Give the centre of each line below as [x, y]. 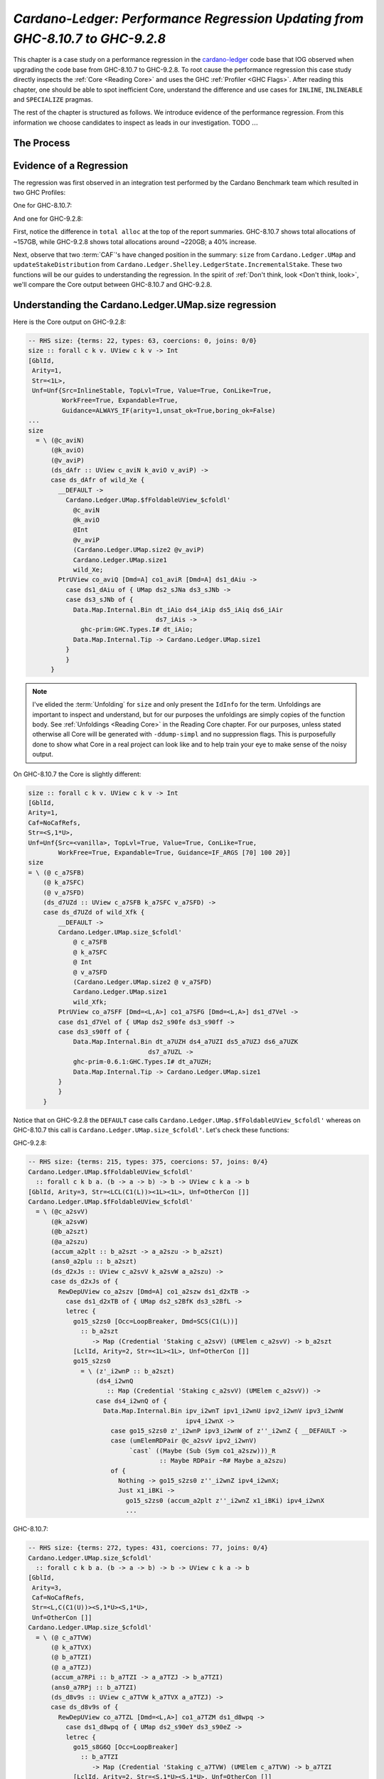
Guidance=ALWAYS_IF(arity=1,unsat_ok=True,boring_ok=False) [169, 410]
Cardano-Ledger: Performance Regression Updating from [188, 19]
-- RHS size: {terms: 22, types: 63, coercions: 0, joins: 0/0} [143, 341]
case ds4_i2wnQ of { [131, 1401]
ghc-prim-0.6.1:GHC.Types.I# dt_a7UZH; [143, 1062]
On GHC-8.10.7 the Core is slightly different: [77, 774]
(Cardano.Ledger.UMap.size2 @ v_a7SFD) [143, 982]
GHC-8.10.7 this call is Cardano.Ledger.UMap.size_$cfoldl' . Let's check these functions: [151, 1130]
